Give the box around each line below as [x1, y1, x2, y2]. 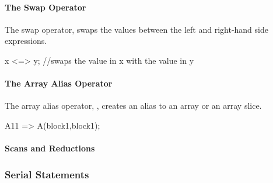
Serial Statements [5, 167, 89, 181]
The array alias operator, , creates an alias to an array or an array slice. [5, 99, 262, 112]
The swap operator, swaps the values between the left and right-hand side [5, 23, 268, 35]
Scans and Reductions [5, 142, 95, 154]
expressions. [5, 34, 47, 47]
